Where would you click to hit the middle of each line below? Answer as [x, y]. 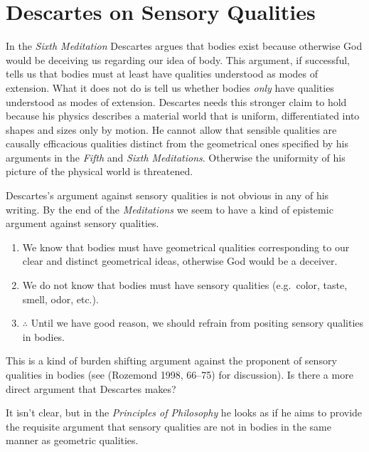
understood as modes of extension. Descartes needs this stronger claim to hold [176, 101]
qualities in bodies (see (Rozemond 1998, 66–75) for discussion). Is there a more [180, 374]
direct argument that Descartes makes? [91, 388]
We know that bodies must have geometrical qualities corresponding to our [186, 247]
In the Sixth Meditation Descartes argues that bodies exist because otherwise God [184, 46]
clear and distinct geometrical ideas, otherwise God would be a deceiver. [180, 261]
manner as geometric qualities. [72, 440]
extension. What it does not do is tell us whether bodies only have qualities [170, 87]
